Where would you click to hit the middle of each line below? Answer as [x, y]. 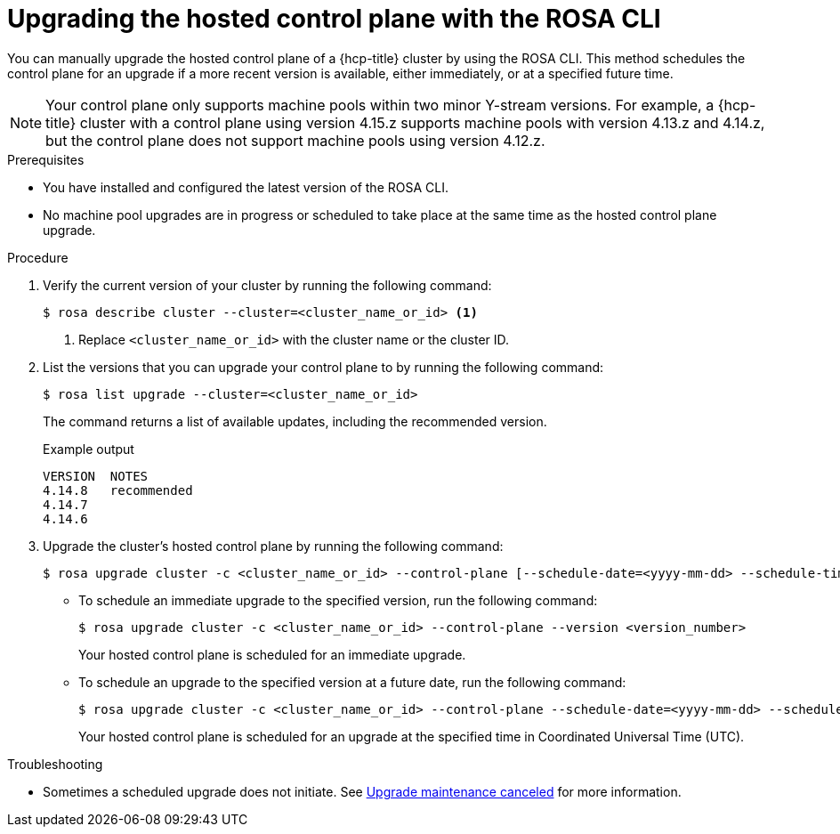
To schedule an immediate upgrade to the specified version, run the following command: [338, 600]
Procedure [38, 257]
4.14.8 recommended [118, 490]
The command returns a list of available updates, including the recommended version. [295, 421]
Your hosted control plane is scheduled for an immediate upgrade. [272, 654]
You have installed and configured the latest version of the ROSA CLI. [246, 187]
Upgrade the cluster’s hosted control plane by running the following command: [273, 546]
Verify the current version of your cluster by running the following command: [267, 285]
